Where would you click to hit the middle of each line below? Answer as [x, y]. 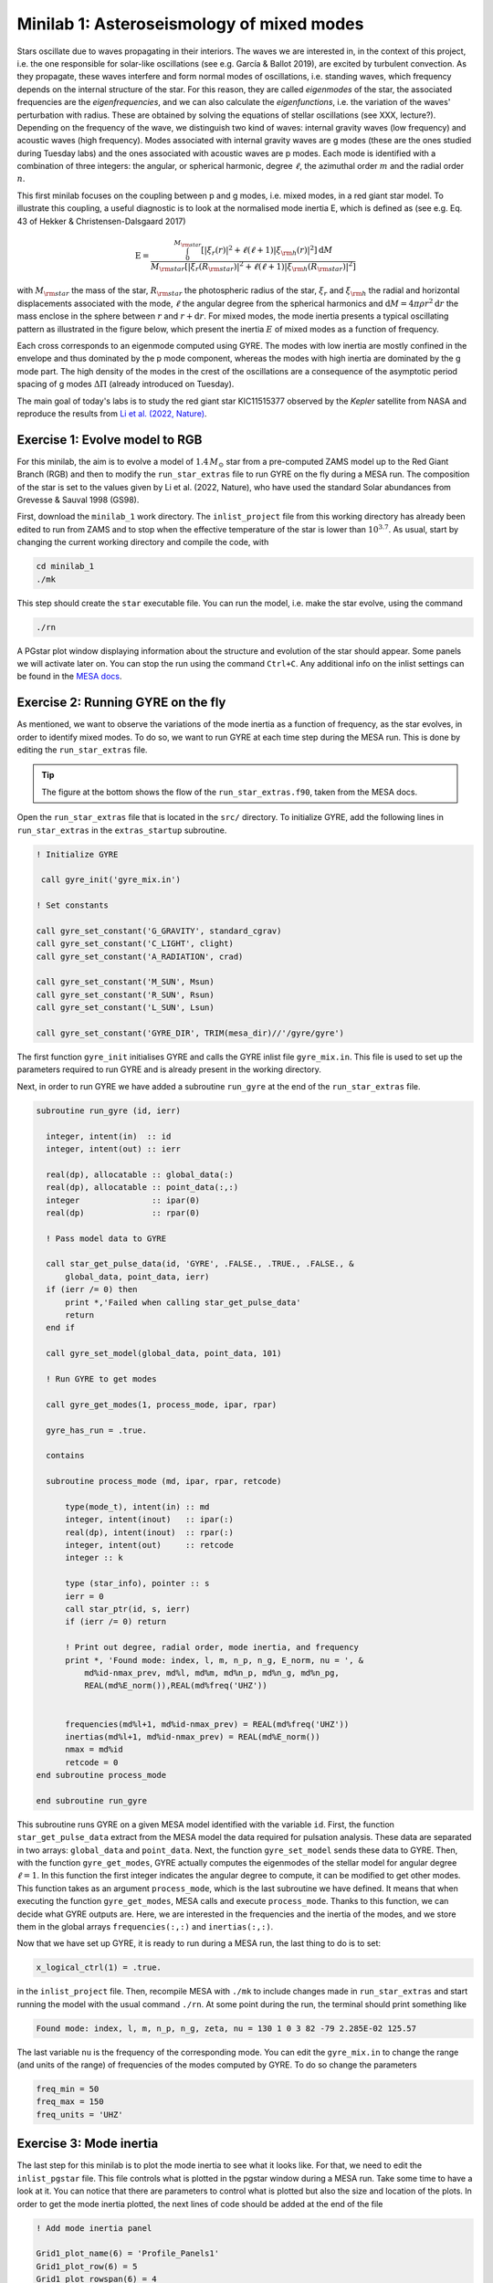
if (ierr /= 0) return [116, 1622]
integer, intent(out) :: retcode [150, 1545]
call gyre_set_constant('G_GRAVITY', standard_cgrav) [159, 931]
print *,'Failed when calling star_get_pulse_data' [183, 1302]
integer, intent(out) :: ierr [114, 1149]
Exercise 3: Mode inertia [88, 2144]
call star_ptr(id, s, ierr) [128, 1609]
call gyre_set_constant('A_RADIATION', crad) [140, 956]
